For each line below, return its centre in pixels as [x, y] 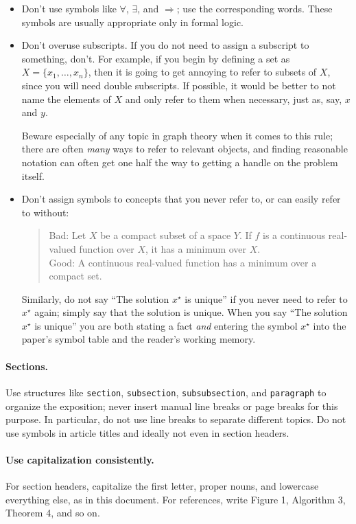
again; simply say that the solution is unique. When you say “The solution [191, 312]
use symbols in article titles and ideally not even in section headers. [147, 432]
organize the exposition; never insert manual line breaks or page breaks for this [172, 406]
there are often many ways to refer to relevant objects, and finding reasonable [185, 149]
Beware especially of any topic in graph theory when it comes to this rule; [177, 135]
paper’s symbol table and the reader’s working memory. [139, 339]
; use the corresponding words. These [254, 8]
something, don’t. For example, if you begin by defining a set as [156, 58]
